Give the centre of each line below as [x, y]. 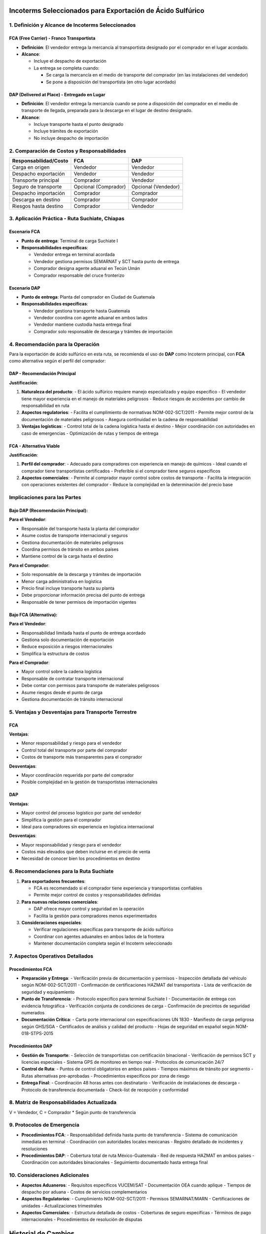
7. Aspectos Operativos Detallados [51, 956]
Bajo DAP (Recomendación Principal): [49, 510]
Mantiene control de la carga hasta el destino [67, 556]
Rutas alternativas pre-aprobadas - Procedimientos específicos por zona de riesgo [105, 1076]
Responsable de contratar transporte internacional [73, 678]
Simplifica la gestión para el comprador [61, 820]
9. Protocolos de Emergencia [44, 1125]
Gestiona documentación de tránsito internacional [72, 699]
